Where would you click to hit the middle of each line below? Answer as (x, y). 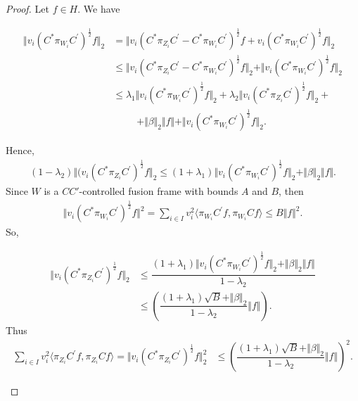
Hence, (20, 150)
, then (291, 191)
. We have (99, 8)
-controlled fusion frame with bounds (159, 191)
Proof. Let (27, 8)
